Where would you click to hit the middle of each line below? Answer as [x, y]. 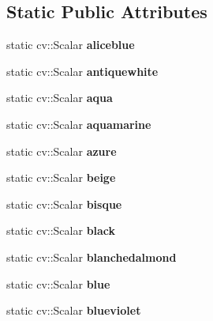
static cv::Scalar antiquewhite [82, 71]
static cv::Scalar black [61, 230]
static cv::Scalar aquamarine [79, 124]
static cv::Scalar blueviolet [74, 310]
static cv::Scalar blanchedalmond [92, 257]
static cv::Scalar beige [61, 177]
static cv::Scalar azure [62, 151]
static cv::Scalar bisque [64, 204]
